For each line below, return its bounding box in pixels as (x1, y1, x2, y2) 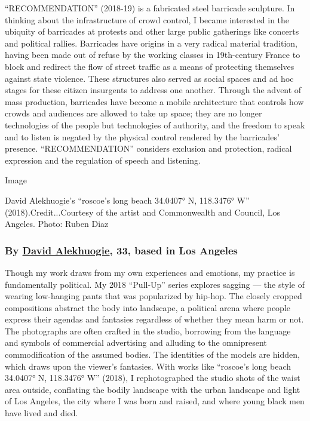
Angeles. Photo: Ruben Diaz (5, 217, 109, 230)
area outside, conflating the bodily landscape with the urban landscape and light (5, 383, 300, 395)
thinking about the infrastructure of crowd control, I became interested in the (5, 13, 290, 26)
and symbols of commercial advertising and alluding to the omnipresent (5, 336, 267, 349)
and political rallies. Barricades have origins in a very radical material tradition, (5, 36, 297, 49)
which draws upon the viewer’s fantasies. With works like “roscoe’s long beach (5, 359, 291, 372)
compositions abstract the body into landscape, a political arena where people (5, 301, 291, 314)
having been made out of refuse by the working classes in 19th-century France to (5, 48, 300, 61)
